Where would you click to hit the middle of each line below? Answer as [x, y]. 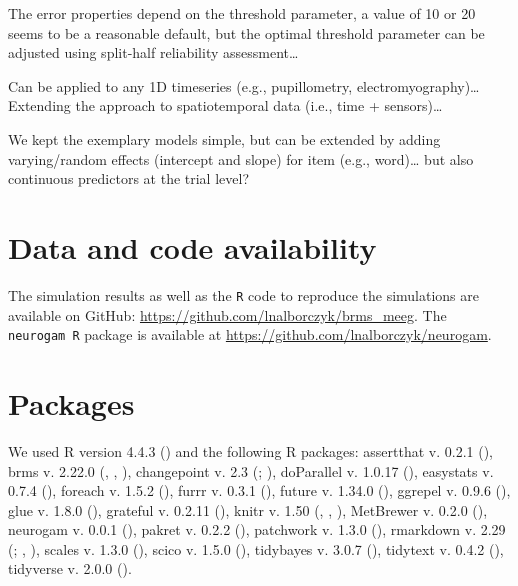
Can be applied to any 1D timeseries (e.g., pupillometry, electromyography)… [244, 85]
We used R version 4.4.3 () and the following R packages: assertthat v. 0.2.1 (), [251, 450]
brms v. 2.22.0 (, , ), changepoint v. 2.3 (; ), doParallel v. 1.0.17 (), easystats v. [251, 470]
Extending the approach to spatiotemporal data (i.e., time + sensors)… [225, 105]
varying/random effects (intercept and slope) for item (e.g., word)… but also [241, 158]
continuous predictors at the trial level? [128, 178]
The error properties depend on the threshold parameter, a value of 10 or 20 [242, 13]
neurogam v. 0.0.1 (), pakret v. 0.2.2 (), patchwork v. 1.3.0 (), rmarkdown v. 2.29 [257, 529]
